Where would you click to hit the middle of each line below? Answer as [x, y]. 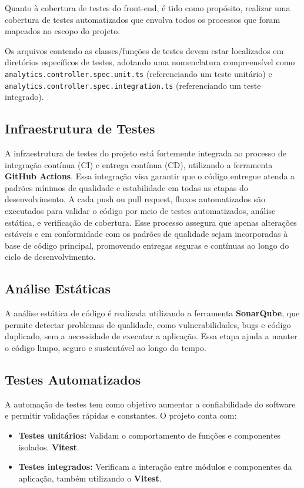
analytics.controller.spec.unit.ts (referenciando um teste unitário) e [138, 73]
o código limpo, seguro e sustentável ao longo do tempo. [106, 347]
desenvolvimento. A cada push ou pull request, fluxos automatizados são [135, 199]
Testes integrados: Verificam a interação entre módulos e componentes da [155, 467]
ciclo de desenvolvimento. [50, 257]
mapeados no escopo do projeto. [63, 31]
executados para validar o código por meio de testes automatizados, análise [140, 211]
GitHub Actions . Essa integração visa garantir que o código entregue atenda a [150, 176]
